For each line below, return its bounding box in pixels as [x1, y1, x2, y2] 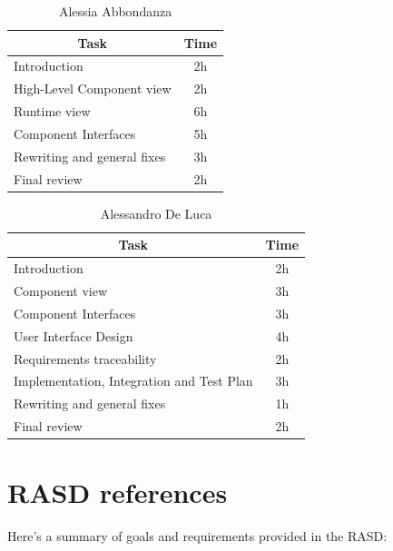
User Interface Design [14, 326, 133, 345]
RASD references [7, 474, 228, 511]
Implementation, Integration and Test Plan [14, 371, 253, 390]
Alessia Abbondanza [58, 2, 172, 20]
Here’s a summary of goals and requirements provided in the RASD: [7, 526, 388, 546]
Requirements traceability [14, 349, 157, 368]
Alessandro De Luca [100, 203, 212, 222]
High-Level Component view [14, 79, 172, 98]
